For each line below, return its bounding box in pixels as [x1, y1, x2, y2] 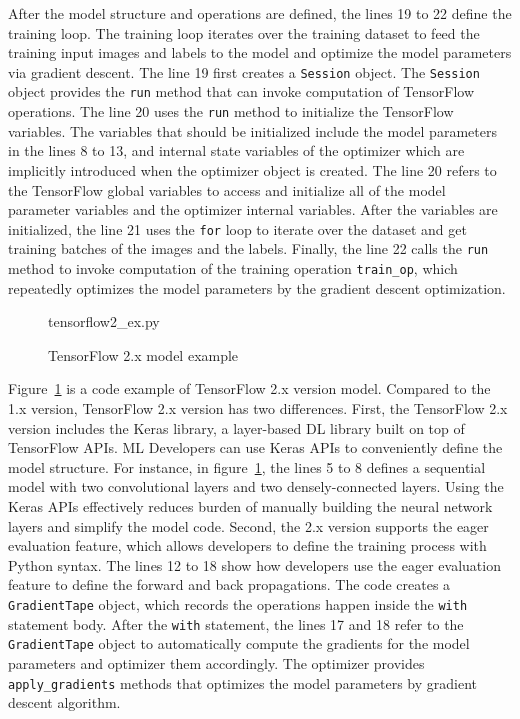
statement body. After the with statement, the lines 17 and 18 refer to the [8, 613, 464, 634]
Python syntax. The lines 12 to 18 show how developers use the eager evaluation [8, 554, 501, 575]
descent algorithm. [8, 692, 121, 713]
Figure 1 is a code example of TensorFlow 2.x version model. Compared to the [8, 378, 491, 399]
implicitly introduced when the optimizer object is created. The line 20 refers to [8, 159, 497, 180]
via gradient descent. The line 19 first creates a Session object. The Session [8, 61, 480, 82]
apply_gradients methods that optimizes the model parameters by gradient [8, 672, 477, 693]
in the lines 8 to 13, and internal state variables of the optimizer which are [8, 140, 465, 161]
